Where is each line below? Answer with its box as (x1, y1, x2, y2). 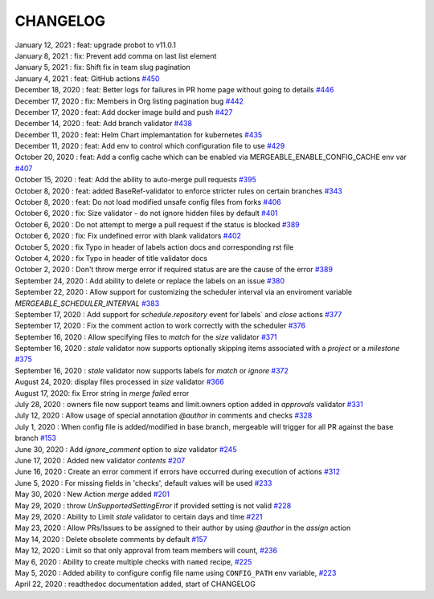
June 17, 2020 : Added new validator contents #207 (14, 456, 186, 465)
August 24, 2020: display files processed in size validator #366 (14, 377, 224, 387)
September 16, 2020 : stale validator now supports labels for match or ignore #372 (14, 365, 289, 375)
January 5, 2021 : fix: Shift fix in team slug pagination (14, 63, 190, 72)
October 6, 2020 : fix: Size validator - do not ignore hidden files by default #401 (14, 209, 278, 218)
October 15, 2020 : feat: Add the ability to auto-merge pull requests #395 (14, 175, 256, 185)
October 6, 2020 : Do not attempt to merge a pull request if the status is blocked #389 (14, 219, 301, 229)
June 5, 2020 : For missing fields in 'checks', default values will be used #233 (14, 478, 272, 487)
